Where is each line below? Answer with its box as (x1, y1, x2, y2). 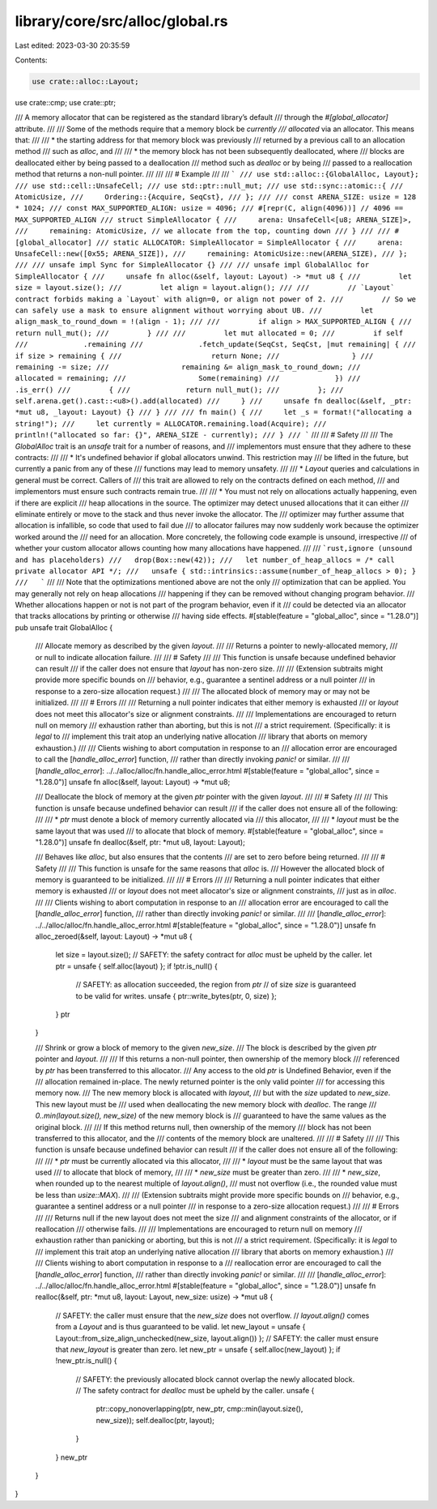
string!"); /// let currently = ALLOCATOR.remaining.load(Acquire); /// (15, 419, 327, 428)
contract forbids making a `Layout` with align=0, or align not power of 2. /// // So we (15, 294, 417, 304)
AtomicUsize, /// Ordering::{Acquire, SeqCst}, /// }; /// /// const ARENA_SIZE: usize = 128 (15, 193, 417, 202)
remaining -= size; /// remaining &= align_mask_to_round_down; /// (15, 362, 361, 372)
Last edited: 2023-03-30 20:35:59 (15, 40, 130, 50)
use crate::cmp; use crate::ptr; (15, 97, 117, 107)
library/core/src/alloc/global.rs (15, 12, 228, 30)
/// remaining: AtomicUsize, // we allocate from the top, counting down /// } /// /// (15, 227, 391, 236)
